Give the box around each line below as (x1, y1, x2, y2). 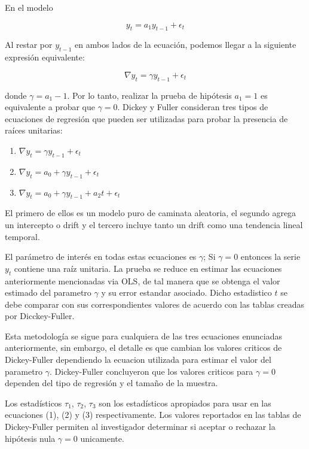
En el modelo (5, 1, 53, 13)
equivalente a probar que (5, 101, 95, 113)
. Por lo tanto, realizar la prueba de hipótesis (67, 89, 232, 101)
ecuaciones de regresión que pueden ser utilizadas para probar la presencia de (5, 112, 288, 125)
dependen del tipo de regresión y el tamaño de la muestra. (5, 377, 218, 389)
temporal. (5, 230, 40, 242)
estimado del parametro (5, 286, 91, 299)
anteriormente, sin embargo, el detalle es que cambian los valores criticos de (5, 341, 282, 354)
